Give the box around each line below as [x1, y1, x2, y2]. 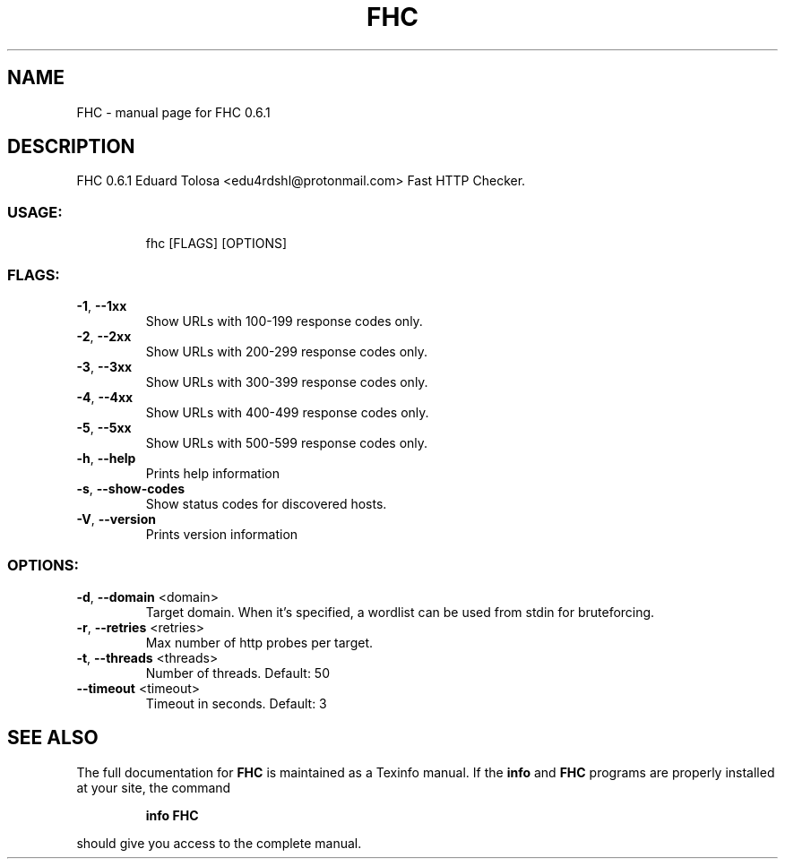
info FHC [145, 807, 199, 823]
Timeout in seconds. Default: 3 [145, 695, 327, 711]
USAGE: [7, 202, 63, 221]
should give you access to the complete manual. [76, 835, 362, 851]
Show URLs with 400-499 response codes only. [145, 404, 429, 420]
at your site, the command [76, 779, 231, 795]
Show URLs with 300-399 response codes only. [145, 373, 428, 390]
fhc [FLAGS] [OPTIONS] [145, 236, 288, 252]
